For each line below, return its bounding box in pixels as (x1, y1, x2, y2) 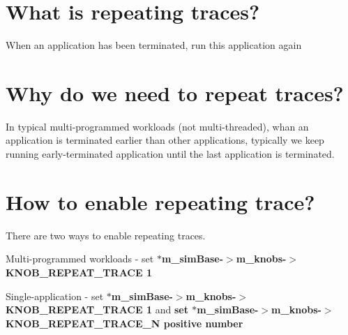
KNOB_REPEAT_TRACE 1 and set (6, 302, 188, 317)
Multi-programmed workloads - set (6, 251, 154, 266)
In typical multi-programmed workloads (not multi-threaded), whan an (6, 119, 309, 133)
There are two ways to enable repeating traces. (6, 228, 206, 242)
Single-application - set (6, 288, 104, 303)
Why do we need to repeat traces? (6, 78, 344, 107)
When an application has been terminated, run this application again (6, 38, 302, 52)
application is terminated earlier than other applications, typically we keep (6, 133, 324, 147)
